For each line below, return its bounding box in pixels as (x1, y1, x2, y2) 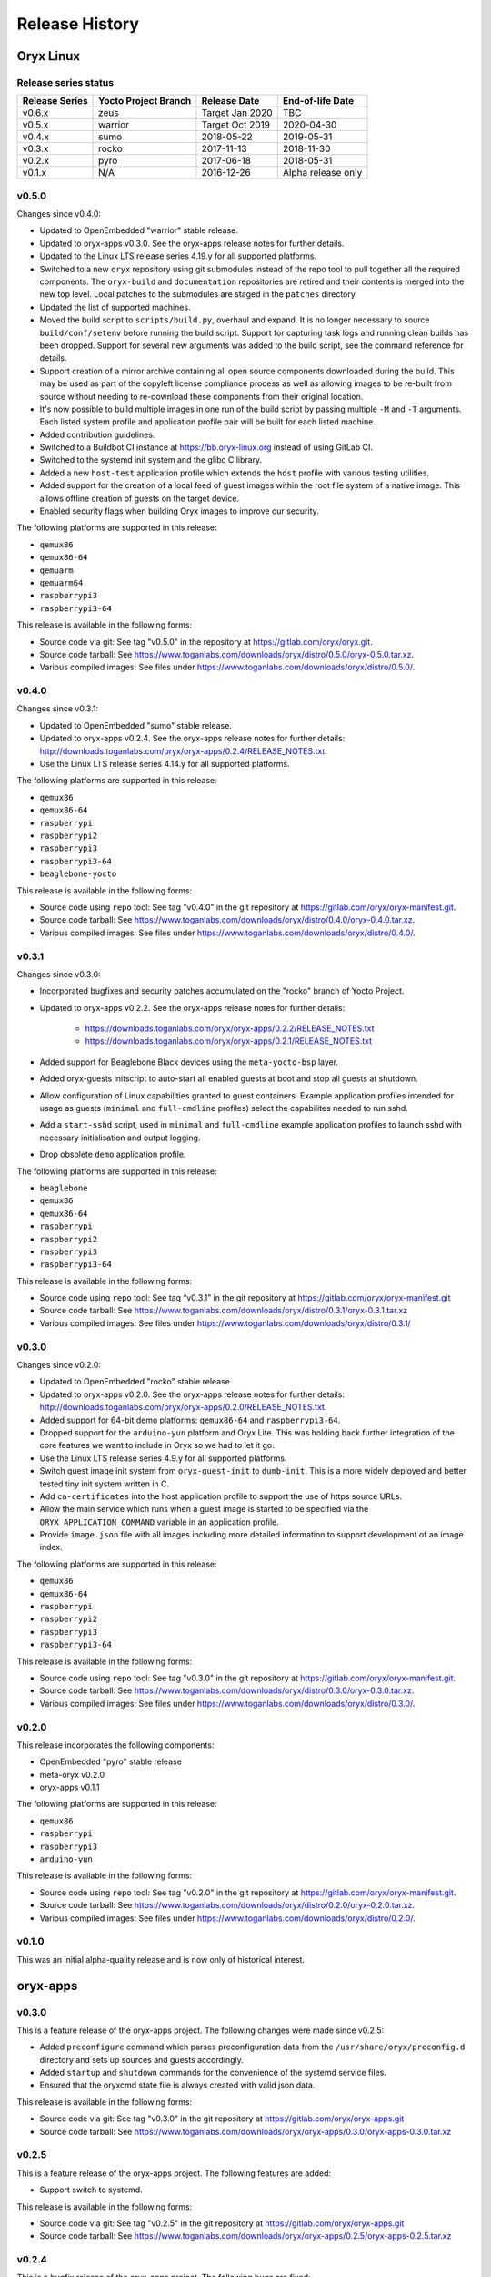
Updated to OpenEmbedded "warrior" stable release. (39, 225, 238, 236)
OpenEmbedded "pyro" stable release (39, 1756, 182, 1767)
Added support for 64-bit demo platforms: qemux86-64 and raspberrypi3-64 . (39, 1414, 341, 1425)
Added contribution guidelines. (39, 429, 155, 440)
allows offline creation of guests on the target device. (39, 493, 240, 504)
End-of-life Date (282, 95, 355, 107)
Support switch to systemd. (39, 2184, 143, 2195)
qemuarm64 (39, 578, 84, 587)
